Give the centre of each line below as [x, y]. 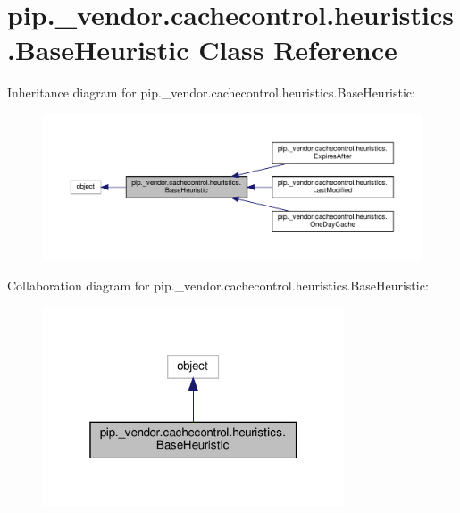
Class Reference [298, 50]
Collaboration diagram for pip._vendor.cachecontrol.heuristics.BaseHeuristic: [218, 286]
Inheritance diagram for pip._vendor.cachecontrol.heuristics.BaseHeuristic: [211, 93]
